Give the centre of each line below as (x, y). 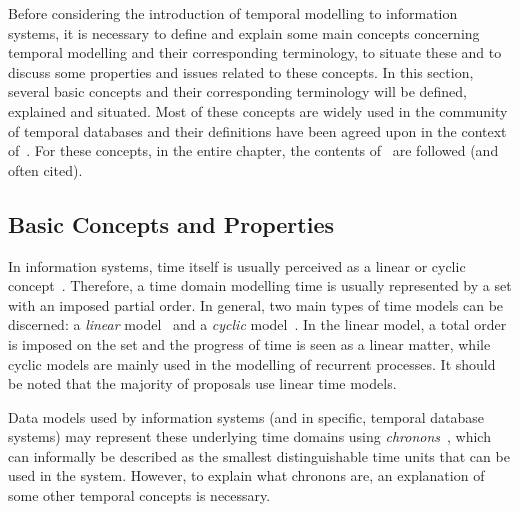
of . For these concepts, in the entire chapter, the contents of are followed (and (253, 150)
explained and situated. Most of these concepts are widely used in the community (258, 110)
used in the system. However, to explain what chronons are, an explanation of (246, 475)
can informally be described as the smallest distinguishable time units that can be (259, 455)
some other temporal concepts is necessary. (139, 495)
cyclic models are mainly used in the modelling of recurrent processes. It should (252, 363)
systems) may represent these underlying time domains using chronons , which (249, 436)
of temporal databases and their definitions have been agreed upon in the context (257, 130)
